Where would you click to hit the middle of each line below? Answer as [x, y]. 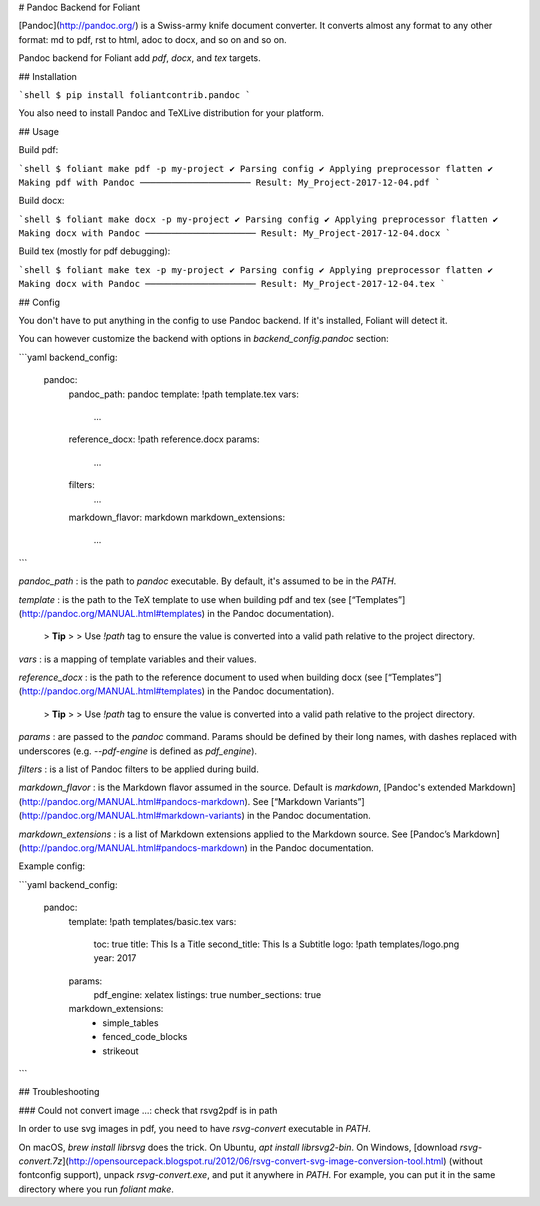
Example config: [52, 866]
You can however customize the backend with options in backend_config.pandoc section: [203, 339]
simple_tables [130, 1022]
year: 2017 [115, 958]
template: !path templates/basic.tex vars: [152, 921]
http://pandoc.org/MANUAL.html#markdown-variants [131, 816]
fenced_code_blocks [145, 1037]
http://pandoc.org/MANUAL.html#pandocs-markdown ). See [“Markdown [171, 801]
